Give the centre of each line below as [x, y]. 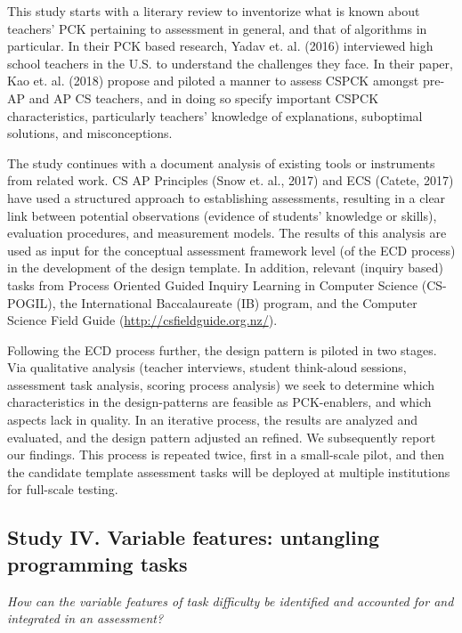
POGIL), [32, 302]
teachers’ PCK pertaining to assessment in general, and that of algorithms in [217, 28]
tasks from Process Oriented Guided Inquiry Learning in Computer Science [213, 284]
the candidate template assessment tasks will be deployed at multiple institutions [229, 471]
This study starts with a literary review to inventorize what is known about [214, 11]
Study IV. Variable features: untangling [194, 537]
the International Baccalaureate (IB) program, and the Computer [239, 302]
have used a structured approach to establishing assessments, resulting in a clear [227, 197]
